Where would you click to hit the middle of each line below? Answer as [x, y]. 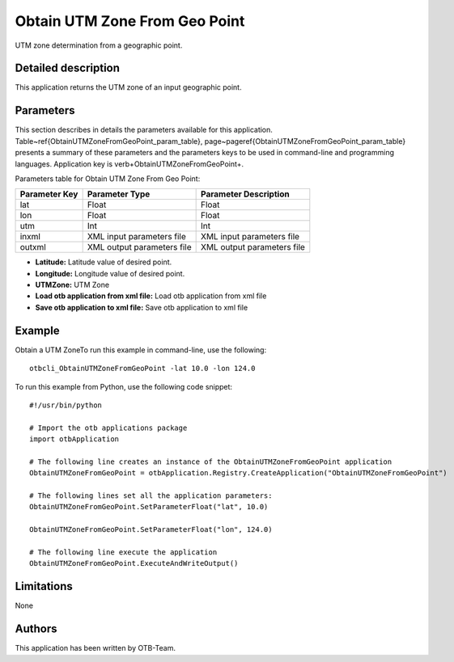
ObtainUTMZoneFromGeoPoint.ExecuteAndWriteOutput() [134, 563]
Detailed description [68, 68]
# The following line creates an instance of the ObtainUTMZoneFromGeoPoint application [211, 462]
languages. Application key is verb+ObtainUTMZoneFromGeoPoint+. [129, 164]
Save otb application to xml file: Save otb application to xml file [142, 307]
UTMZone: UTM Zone [72, 285]
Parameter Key [49, 194]
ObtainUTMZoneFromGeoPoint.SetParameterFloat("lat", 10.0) [149, 507]
